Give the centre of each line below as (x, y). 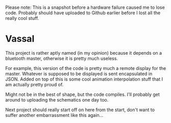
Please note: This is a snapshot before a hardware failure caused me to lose (85, 7)
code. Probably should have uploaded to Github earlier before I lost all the (83, 13)
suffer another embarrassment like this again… (54, 115)
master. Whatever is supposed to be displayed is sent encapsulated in (79, 73)
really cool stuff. (22, 18)
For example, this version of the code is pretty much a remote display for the (86, 68)
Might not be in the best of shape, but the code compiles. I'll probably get (82, 94)
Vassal (20, 39)
